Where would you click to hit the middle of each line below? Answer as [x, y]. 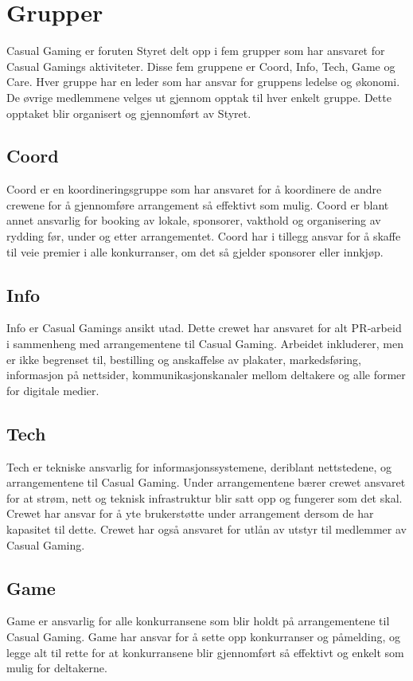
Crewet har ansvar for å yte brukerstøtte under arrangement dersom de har [190, 513]
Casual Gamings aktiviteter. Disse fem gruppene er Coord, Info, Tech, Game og [201, 66]
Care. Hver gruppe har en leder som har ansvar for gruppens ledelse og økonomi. [203, 82]
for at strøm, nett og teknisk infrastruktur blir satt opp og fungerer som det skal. [205, 497]
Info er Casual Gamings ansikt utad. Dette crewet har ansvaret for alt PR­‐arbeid [204, 328]
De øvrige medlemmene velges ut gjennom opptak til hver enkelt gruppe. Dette [199, 97]
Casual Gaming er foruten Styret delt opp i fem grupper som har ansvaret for [196, 51]
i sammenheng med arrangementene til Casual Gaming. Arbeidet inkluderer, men [205, 344]
